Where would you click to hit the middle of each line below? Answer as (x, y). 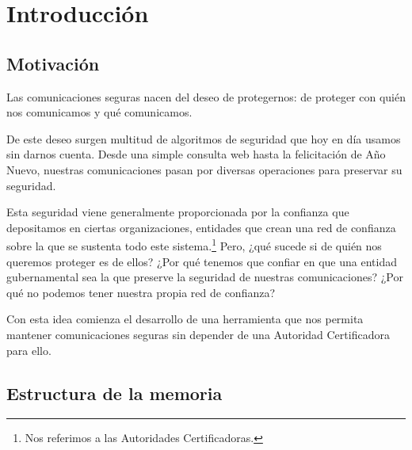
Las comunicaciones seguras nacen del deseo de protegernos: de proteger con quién (206, 96)
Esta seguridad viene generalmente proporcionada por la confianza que (178, 212)
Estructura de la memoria (114, 393)
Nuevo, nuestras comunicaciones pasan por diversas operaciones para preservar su (204, 169)
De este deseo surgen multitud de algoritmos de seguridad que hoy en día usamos (204, 138)
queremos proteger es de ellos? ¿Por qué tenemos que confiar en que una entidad (202, 261)
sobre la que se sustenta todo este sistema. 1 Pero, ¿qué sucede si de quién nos (194, 244)
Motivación (53, 63)
